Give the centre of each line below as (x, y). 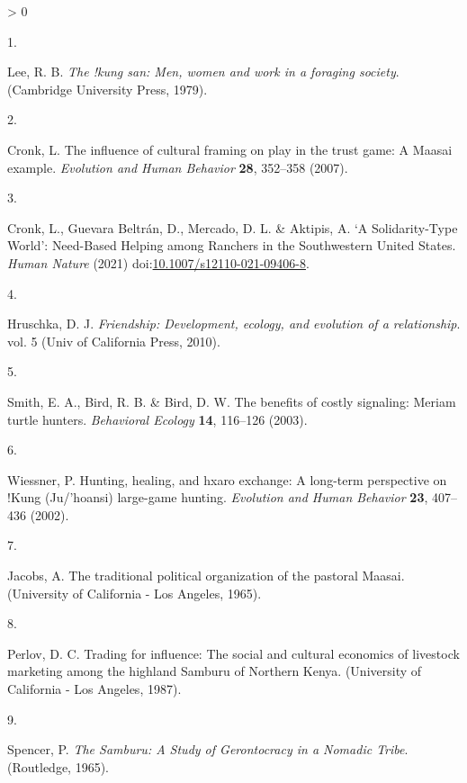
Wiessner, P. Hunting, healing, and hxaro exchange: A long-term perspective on (227, 479)
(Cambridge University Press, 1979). (108, 89)
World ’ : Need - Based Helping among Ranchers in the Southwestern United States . (232, 245)
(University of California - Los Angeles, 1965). (135, 593)
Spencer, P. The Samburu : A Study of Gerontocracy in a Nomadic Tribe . (208, 749)
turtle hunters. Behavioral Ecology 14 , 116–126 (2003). (157, 419)
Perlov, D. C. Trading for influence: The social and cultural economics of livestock (233, 653)
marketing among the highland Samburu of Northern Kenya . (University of (215, 671)
